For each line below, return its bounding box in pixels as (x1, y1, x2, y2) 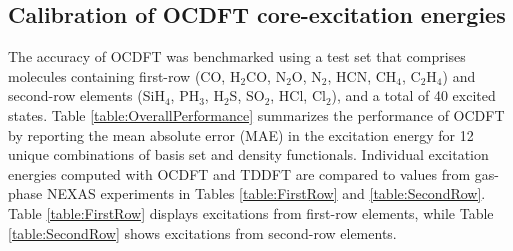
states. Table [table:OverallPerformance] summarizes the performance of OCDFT (8, 104, 505, 125)
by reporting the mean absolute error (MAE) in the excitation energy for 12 (8, 124, 474, 145)
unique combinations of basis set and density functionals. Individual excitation (8, 144, 489, 165)
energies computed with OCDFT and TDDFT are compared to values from (8, 163, 471, 184)
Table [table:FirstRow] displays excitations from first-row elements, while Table (8, 202, 494, 223)
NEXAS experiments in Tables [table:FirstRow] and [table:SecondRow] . (46, 183, 486, 204)
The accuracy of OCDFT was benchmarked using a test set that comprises (8, 46, 466, 67)
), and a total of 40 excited (331, 85, 496, 106)
